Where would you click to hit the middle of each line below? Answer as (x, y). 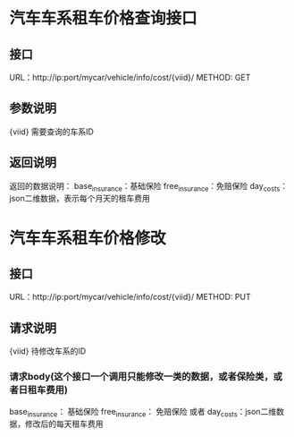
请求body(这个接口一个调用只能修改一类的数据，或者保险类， (142, 377)
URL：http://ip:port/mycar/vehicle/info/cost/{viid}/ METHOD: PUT (130, 297)
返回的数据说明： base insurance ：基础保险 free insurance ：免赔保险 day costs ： (149, 187)
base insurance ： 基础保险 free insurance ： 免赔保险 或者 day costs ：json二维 (143, 412)
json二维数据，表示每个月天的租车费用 (80, 199)
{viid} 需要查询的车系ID (51, 132)
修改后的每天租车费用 (64, 424)
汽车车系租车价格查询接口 (104, 18)
